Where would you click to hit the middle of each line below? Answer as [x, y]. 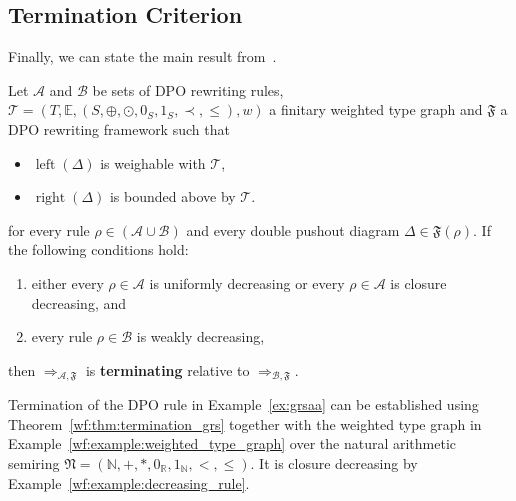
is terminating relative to [167, 369]
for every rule [49, 229]
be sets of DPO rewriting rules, [188, 89]
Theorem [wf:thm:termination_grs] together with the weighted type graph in [245, 423]
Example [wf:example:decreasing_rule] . [129, 482]
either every [67, 282]
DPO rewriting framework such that [119, 128]
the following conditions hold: [98, 249]
